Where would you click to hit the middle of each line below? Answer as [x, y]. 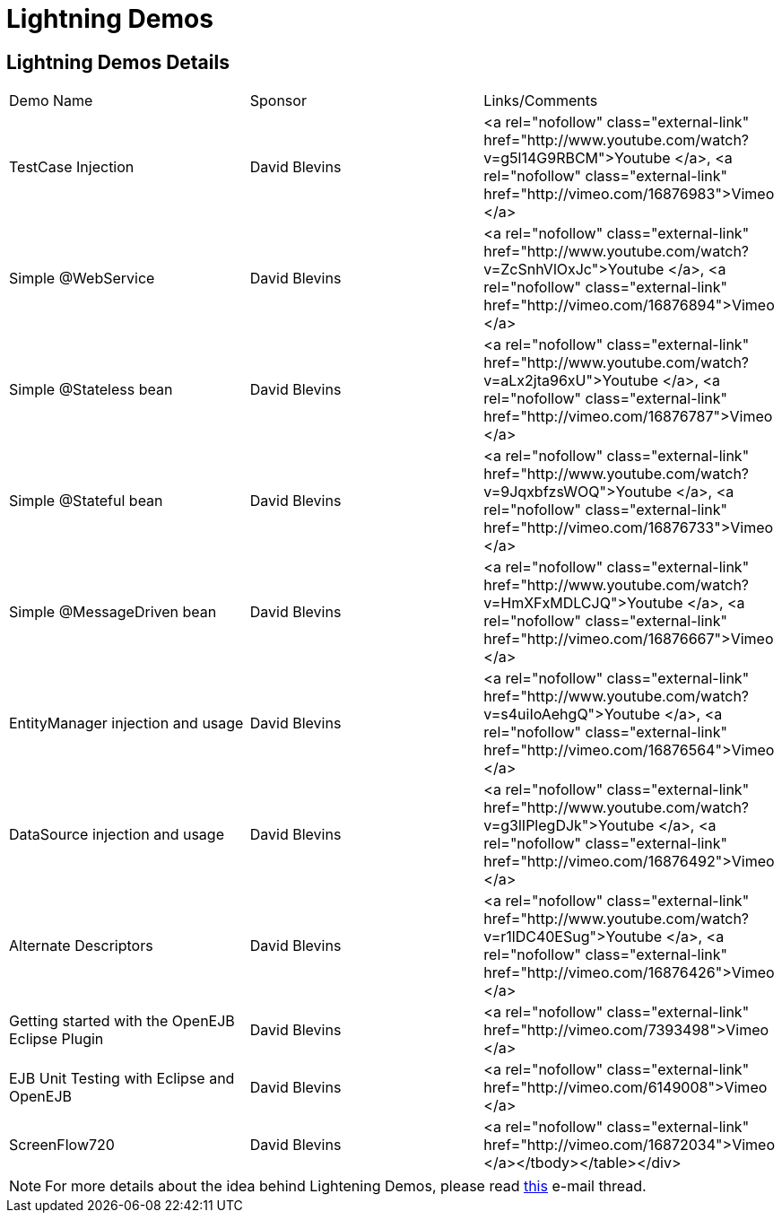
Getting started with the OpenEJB [122, 1021]
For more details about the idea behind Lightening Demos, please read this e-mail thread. [346, 1186]
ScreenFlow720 [62, 1145]
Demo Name [51, 101]
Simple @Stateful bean [86, 501]
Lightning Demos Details [118, 62]
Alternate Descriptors [81, 946]
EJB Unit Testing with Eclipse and [122, 1079]
